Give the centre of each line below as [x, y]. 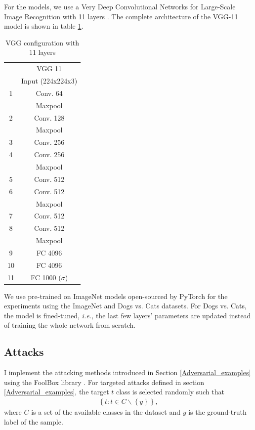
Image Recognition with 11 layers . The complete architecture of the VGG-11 [121, 16]
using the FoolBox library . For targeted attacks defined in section [104, 382]
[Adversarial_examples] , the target [57, 392]
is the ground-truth [217, 412]
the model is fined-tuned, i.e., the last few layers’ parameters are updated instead [127, 315]
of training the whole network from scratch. [70, 325]
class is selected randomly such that [170, 392]
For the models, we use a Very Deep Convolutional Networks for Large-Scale [120, 6]
